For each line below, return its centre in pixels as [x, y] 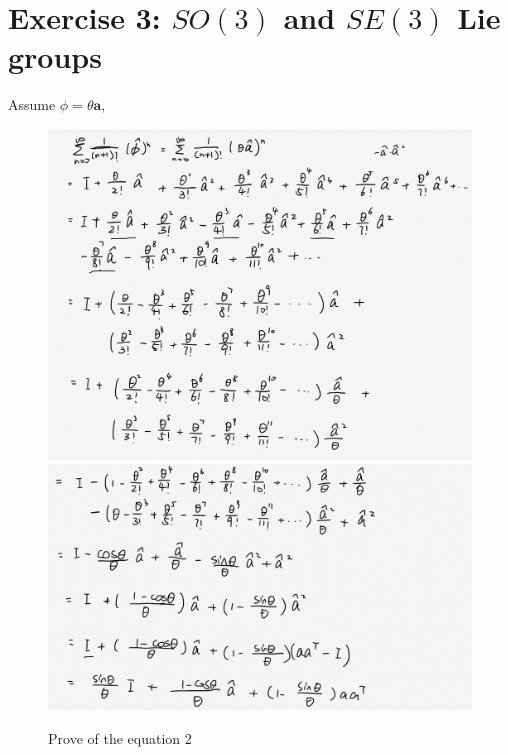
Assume [32, 104]
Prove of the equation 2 [120, 737]
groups [55, 56]
